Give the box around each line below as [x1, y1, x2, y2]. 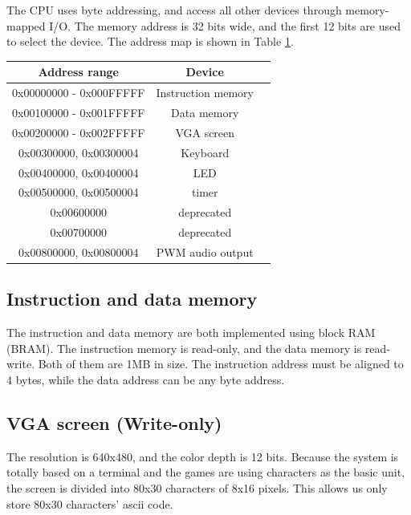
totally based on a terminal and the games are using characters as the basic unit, [6, 464, 405, 481]
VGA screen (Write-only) [6, 410, 222, 435]
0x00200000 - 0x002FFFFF [12, 124, 145, 140]
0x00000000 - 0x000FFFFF [12, 84, 145, 101]
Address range [38, 63, 120, 80]
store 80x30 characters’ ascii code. [6, 495, 173, 512]
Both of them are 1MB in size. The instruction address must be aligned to [38, 355, 404, 372]
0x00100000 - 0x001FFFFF [12, 103, 145, 120]
